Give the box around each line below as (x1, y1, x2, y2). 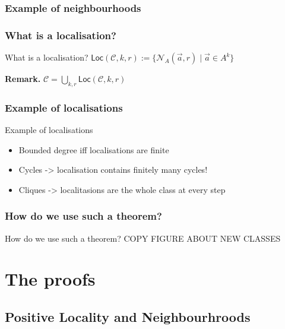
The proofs (5, 267, 96, 291)
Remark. (5, 72, 41, 85)
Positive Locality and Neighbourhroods (5, 308, 251, 326)
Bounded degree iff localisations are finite (18, 143, 169, 156)
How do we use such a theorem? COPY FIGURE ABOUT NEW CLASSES (5, 232, 281, 244)
